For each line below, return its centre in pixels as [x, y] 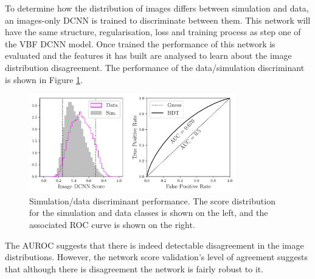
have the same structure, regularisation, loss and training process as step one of [153, 32]
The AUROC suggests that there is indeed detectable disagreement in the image [154, 245]
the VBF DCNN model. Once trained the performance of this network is [140, 43]
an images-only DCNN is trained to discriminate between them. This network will [158, 20]
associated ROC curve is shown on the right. [112, 224]
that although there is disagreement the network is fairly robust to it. [134, 268]
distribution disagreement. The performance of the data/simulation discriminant [155, 67]
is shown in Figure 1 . [44, 79]
